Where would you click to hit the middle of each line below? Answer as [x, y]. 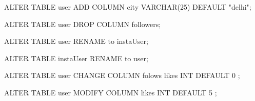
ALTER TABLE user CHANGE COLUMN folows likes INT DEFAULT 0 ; [122, 75]
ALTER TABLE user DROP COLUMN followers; [83, 24]
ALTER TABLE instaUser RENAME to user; [76, 58]
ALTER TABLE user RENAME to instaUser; [76, 41]
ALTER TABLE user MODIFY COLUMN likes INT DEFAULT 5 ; [111, 92]
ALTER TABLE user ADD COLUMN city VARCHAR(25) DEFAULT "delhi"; [128, 7]
